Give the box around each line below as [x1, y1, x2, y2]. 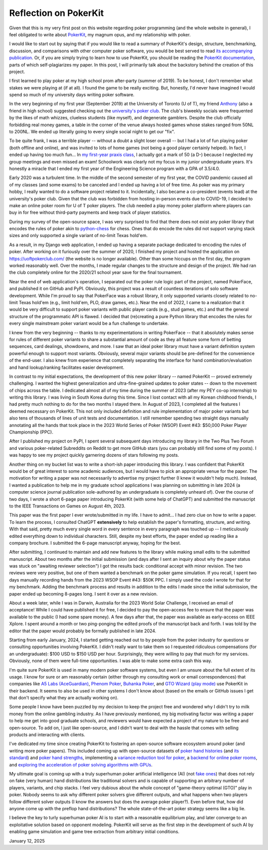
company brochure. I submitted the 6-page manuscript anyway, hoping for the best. [9, 540, 181, 546]
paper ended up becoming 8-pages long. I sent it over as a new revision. [9, 591, 158, 596]
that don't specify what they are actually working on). [9, 695, 119, 701]
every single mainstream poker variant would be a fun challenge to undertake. [9, 321, 169, 327]
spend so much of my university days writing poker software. [9, 92, 135, 98]
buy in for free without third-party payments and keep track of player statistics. [9, 209, 171, 216]
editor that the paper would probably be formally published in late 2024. [9, 628, 156, 634]
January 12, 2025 [9, 838, 45, 844]
